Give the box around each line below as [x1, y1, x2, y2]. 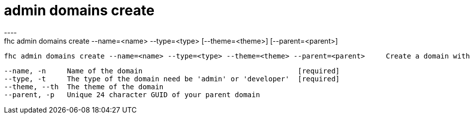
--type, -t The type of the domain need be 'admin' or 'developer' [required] [4, 74, 340, 83]
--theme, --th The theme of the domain [4, 82, 164, 91]
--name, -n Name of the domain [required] [4, 66, 340, 75]
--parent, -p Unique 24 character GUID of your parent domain [4, 90, 260, 99]
